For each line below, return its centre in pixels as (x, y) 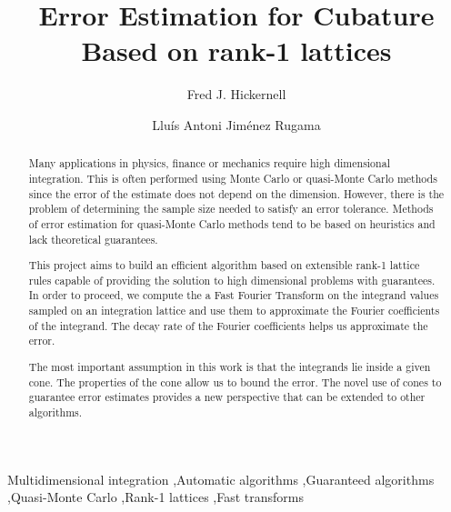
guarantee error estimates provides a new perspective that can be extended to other (227, 397)
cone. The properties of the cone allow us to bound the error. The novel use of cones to (235, 381)
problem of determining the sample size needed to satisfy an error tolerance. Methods (231, 209)
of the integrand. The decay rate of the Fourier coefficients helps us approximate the (228, 325)
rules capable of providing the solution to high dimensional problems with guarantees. (232, 280)
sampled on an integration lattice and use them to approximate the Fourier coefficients (234, 311)
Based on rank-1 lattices (236, 50)
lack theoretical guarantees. (93, 239)
